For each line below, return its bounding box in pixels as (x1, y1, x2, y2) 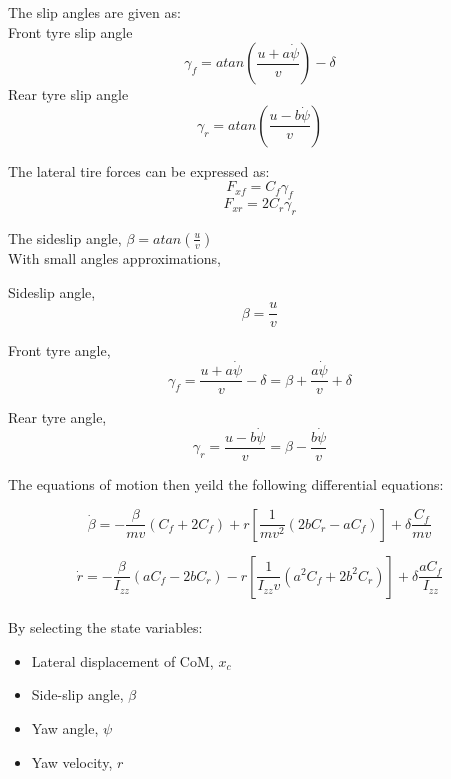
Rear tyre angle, (8, 407, 107, 428)
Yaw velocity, (31, 751, 113, 772)
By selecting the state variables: (8, 617, 203, 638)
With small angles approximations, (8, 247, 222, 268)
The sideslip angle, (8, 227, 122, 248)
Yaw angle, (31, 717, 99, 738)
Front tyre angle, (8, 340, 111, 361)
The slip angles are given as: (8, 2, 181, 22)
